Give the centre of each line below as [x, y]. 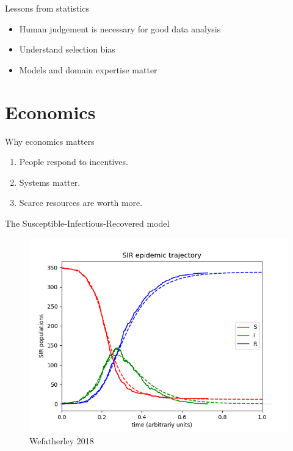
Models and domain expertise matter [88, 69]
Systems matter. [50, 182]
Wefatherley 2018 [62, 441]
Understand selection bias [67, 49]
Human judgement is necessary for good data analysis [120, 28]
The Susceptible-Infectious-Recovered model [87, 223]
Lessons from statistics [47, 8]
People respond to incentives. [74, 162]
